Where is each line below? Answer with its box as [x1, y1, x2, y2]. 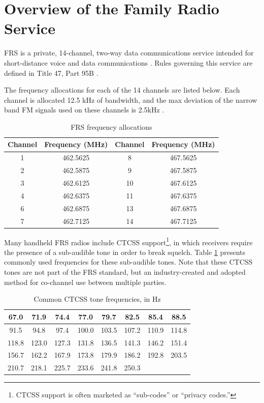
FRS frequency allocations [71, 121, 152, 132]
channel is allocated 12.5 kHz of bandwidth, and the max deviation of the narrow [4, 94, 257, 105]
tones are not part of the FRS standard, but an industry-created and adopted [4, 267, 246, 277]
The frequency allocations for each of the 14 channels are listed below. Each [4, 84, 240, 95]
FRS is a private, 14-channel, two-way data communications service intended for [4, 47, 254, 58]
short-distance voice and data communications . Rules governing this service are [4, 57, 253, 68]
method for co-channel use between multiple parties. [4, 276, 167, 287]
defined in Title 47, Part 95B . [4, 67, 98, 78]
